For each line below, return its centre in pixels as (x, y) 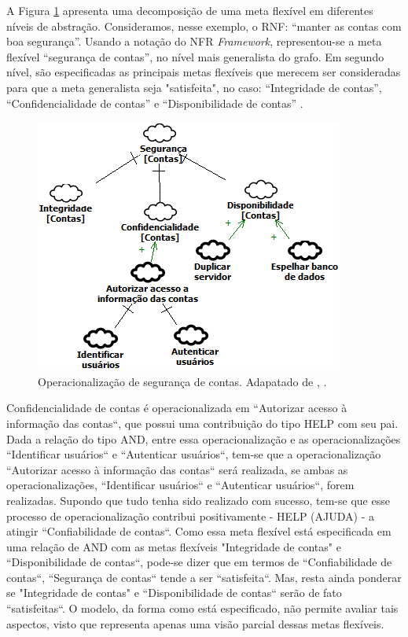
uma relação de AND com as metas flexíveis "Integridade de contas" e (174, 546)
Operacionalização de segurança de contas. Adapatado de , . (182, 381)
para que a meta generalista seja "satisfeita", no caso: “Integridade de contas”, (194, 87)
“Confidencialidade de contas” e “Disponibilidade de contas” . (155, 103)
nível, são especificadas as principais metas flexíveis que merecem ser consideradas (204, 72)
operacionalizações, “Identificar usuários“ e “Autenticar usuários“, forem (180, 485)
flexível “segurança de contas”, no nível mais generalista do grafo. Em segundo (195, 56)
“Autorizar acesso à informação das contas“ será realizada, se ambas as (177, 469)
